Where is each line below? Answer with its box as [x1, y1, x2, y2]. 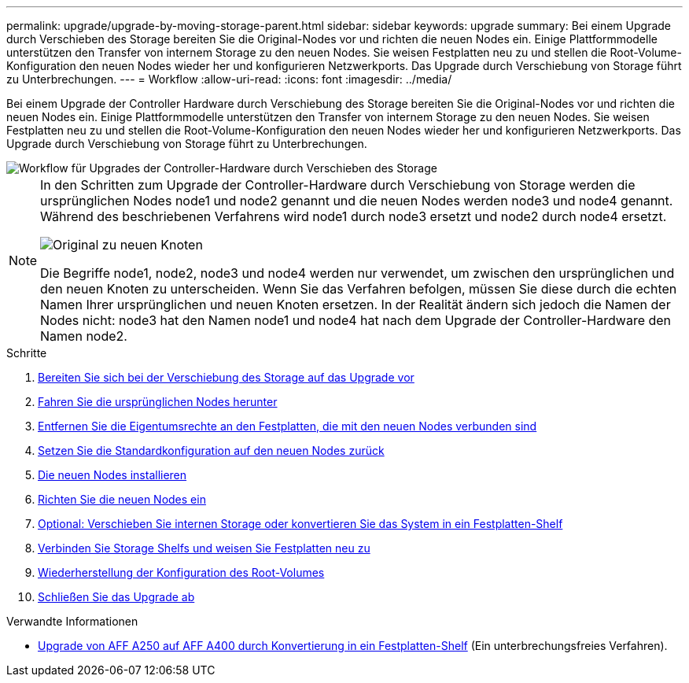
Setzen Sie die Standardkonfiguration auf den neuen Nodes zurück [38, 444, 385, 457]
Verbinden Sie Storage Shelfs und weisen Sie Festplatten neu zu [38, 541, 370, 555]
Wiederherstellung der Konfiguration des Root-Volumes [38, 566, 325, 579]
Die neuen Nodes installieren [38, 468, 187, 482]
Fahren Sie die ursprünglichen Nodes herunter [38, 395, 278, 408]
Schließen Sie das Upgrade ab [38, 590, 195, 604]
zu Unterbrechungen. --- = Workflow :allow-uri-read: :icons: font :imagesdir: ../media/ [6, 72, 452, 86]
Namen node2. [40, 328, 127, 344]
